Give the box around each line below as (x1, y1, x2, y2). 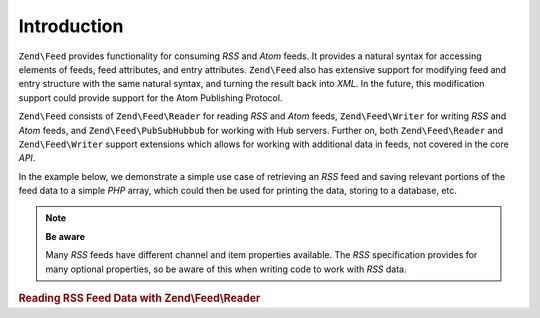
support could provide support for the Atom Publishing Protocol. (18, 91, 283, 104)
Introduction (18, 15, 124, 37)
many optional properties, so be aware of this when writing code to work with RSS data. (45, 263, 407, 275)
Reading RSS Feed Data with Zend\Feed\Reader (18, 291, 261, 305)
